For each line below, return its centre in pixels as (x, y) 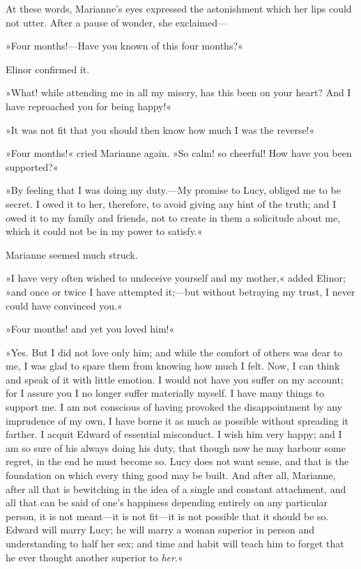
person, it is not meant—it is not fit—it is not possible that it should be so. (167, 516)
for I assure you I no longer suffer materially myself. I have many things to (165, 393)
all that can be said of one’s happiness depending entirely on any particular (167, 502)
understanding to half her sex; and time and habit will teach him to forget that (175, 543)
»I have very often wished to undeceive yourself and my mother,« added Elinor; (176, 278)
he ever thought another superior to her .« (94, 557)
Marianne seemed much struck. (72, 254)
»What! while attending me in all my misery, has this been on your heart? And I (178, 92)
